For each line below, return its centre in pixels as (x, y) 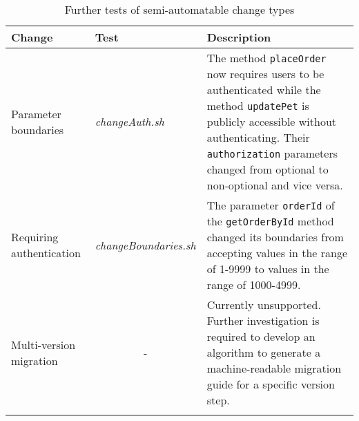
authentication (46, 253)
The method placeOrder (266, 58)
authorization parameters (272, 153)
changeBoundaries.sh (145, 245)
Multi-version (43, 344)
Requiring (35, 237)
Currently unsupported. (264, 305)
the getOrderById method (270, 221)
